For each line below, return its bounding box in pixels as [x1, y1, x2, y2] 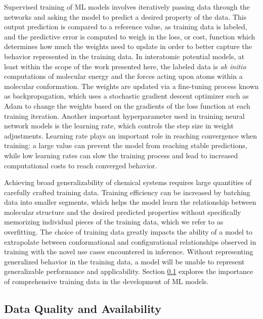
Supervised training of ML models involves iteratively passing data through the [4, 2, 250, 12]
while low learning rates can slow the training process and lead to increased [4, 150, 238, 160]
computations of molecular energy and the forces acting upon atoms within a [4, 71, 243, 81]
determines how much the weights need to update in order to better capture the [4, 41, 252, 52]
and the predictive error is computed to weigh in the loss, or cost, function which [4, 31, 255, 41]
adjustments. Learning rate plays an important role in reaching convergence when [4, 130, 257, 141]
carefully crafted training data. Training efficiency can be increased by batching [4, 187, 250, 197]
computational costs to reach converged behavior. [4, 160, 157, 170]
